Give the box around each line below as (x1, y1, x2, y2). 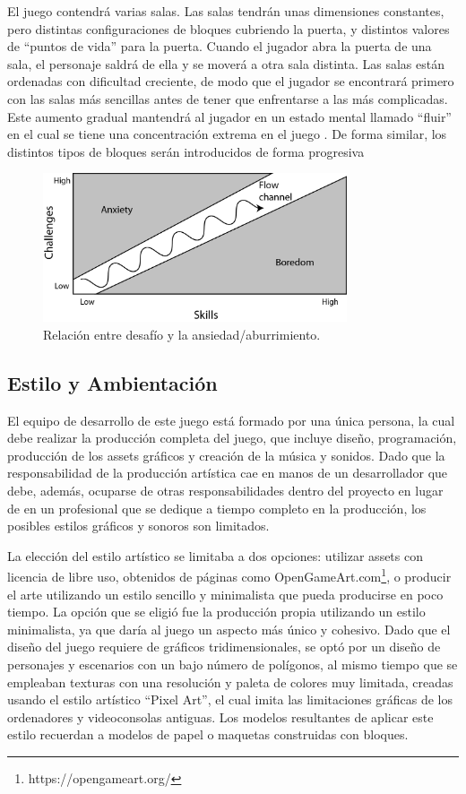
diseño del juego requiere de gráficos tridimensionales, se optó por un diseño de (7, 637, 441, 656)
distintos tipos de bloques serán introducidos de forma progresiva (7, 142, 365, 160)
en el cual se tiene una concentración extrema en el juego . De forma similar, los (7, 125, 447, 143)
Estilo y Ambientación (7, 368, 218, 396)
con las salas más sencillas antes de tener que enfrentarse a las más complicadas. (7, 89, 448, 108)
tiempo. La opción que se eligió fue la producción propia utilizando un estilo (7, 602, 426, 621)
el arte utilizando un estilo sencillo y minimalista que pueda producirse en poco (7, 584, 444, 603)
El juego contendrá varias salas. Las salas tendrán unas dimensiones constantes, (7, 2, 444, 20)
